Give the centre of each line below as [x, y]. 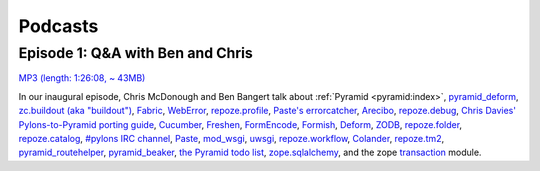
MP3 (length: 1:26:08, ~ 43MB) [82, 78]
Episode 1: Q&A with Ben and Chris [136, 53]
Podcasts [58, 26]
